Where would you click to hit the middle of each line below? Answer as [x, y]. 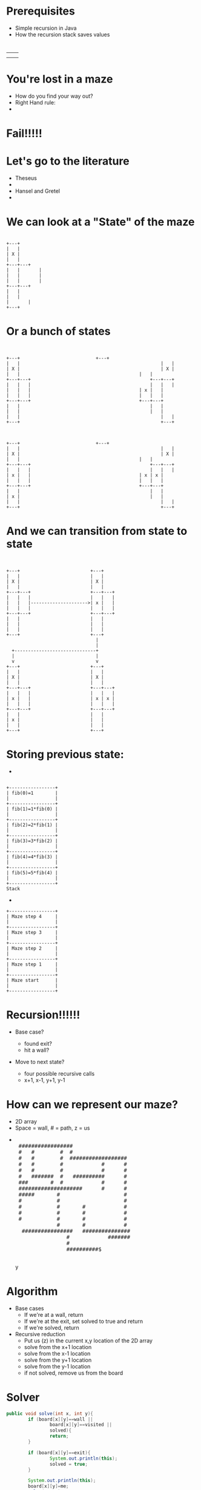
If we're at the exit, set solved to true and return [84, 1321]
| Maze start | [32, 980]
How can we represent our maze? [92, 1105]
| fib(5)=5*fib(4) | [32, 873]
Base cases [29, 1308]
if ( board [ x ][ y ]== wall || [61, 1419]
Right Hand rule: [35, 103]
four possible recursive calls [59, 1073]
